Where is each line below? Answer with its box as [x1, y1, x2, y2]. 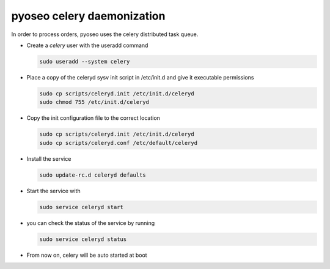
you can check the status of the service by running [26, 219, 155, 226]
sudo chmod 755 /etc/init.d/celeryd [39, 98, 150, 106]
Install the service [26, 155, 71, 162]
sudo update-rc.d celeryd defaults [39, 171, 146, 179]
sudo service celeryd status [39, 235, 127, 243]
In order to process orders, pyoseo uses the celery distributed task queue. [11, 31, 199, 38]
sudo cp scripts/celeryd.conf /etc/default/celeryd [39, 139, 198, 146]
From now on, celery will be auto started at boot [26, 251, 147, 259]
